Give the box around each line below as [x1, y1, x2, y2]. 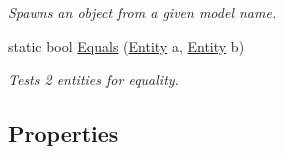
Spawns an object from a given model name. [8, 2, 277, 22]
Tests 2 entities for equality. [8, 69, 179, 90]
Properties [8, 118, 119, 149]
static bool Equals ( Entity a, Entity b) [8, 35, 245, 56]
